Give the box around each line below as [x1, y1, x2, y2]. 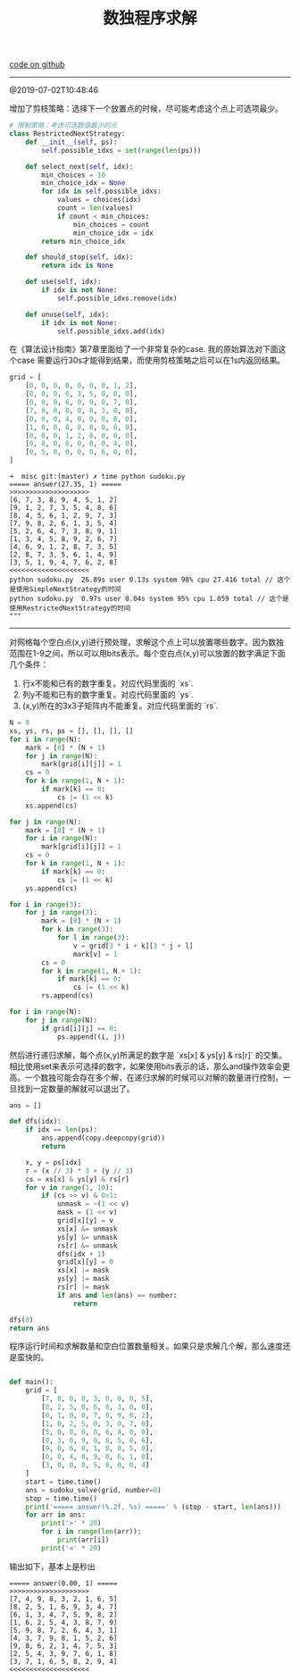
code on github [9, 59, 65, 70]
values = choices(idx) [56, 196, 142, 205]
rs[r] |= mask [56, 1283, 110, 1291]
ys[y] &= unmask [56, 1233, 118, 1241]
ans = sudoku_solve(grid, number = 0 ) [25, 1485, 162, 1494]
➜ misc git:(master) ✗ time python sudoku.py [9, 472, 186, 481]
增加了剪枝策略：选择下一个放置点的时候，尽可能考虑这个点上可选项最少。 [9, 104, 283, 114]
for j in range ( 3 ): [25, 908, 98, 917]
